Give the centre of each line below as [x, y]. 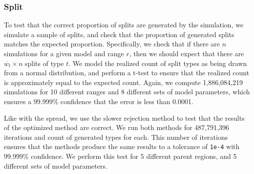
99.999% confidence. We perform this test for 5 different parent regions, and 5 [120, 156]
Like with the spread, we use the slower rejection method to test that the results [124, 118]
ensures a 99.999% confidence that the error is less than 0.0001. [99, 101]
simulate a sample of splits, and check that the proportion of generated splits [119, 34]
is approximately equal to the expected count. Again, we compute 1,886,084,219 [123, 82]
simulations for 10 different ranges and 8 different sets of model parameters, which [127, 92]
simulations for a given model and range [64, 53]
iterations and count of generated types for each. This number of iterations [116, 137]
